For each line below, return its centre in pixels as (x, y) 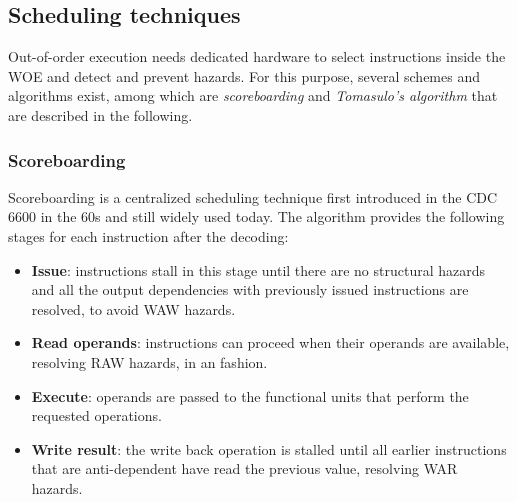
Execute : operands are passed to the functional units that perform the (250, 395)
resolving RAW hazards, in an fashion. (149, 361)
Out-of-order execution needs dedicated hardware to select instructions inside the (257, 56)
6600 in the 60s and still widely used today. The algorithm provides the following (256, 216)
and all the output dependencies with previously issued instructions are (250, 289)
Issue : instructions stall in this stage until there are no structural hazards (258, 269)
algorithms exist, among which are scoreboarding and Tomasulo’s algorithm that (253, 95)
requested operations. (96, 415)
